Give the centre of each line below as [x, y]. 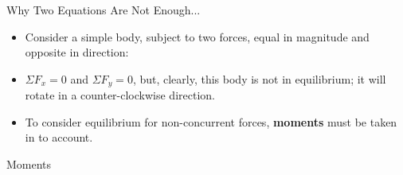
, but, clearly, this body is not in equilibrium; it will [259, 78]
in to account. [59, 137]
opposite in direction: [77, 52]
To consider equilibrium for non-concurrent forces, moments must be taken [211, 121]
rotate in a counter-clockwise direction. [120, 95]
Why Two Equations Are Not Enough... [104, 10]
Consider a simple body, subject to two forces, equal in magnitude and [197, 36]
